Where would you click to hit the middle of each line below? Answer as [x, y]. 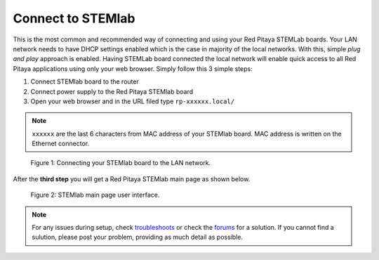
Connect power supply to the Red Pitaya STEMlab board [112, 91]
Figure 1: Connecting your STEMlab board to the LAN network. [120, 163]
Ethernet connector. [61, 143]
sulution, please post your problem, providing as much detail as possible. [138, 237]
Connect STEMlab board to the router [85, 82]
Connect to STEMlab [74, 18]
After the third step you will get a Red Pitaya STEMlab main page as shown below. [132, 178]
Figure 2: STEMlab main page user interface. [95, 195]
